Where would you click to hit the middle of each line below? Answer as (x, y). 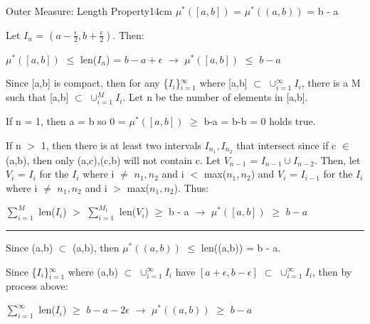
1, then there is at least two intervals (121, 145)
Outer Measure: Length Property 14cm (89, 11)
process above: (37, 285)
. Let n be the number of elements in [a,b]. (215, 97)
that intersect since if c (286, 145)
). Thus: (191, 187)
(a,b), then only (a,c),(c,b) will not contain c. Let (113, 160)
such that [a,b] (37, 97)
